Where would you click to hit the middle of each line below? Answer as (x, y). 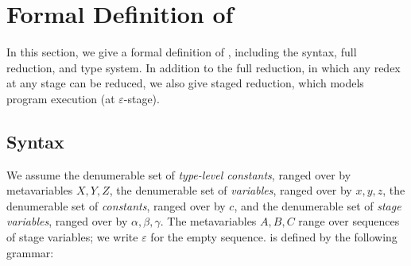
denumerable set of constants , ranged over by (116, 205)
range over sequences (349, 221)
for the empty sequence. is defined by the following (274, 237)
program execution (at (61, 98)
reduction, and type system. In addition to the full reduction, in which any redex (204, 67)
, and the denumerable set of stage (318, 205)
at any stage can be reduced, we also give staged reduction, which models (185, 83)
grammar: (30, 252)
